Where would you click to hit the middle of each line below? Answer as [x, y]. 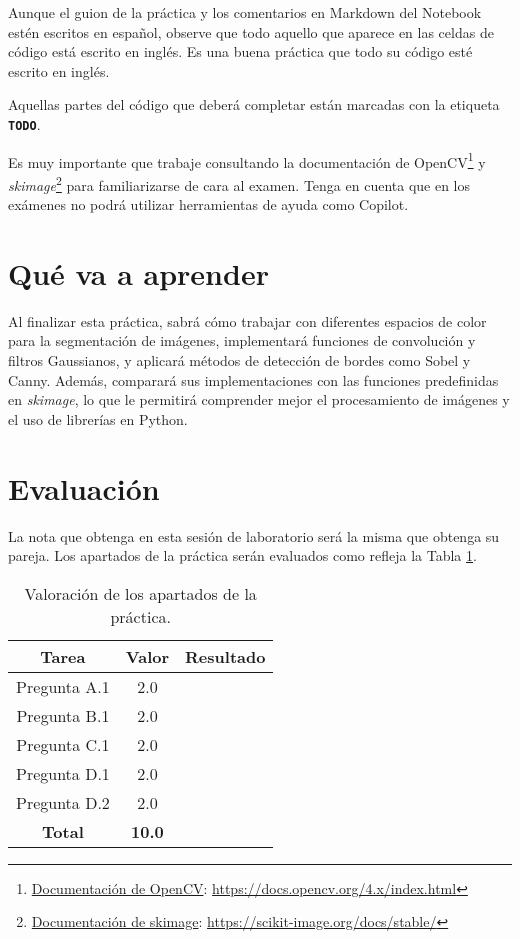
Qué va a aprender [138, 272]
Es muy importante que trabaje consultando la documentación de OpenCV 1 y [247, 160]
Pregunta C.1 [63, 744]
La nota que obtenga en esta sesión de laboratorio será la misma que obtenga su [254, 535]
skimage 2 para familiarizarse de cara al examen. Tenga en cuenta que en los [239, 183]
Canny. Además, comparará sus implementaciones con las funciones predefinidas [253, 379]
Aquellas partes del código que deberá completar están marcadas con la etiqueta [254, 104]
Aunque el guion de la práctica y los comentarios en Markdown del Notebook [245, 12]
